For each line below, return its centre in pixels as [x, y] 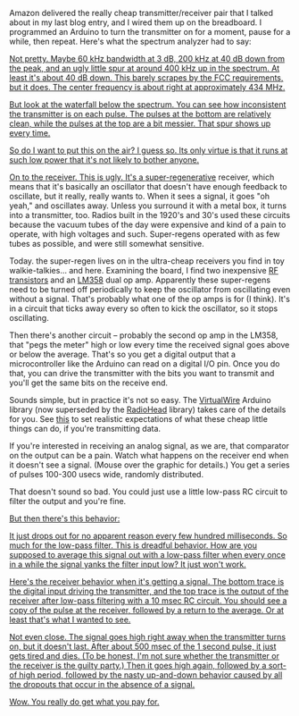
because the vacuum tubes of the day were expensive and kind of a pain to [148, 224]
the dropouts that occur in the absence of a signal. [102, 684]
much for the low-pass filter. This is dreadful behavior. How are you [133, 545]
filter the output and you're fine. [68, 501]
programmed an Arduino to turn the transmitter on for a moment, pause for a [150, 32]
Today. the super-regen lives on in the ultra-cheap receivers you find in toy [147, 261]
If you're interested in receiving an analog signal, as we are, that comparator [149, 446]
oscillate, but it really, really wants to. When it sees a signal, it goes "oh [140, 196]
